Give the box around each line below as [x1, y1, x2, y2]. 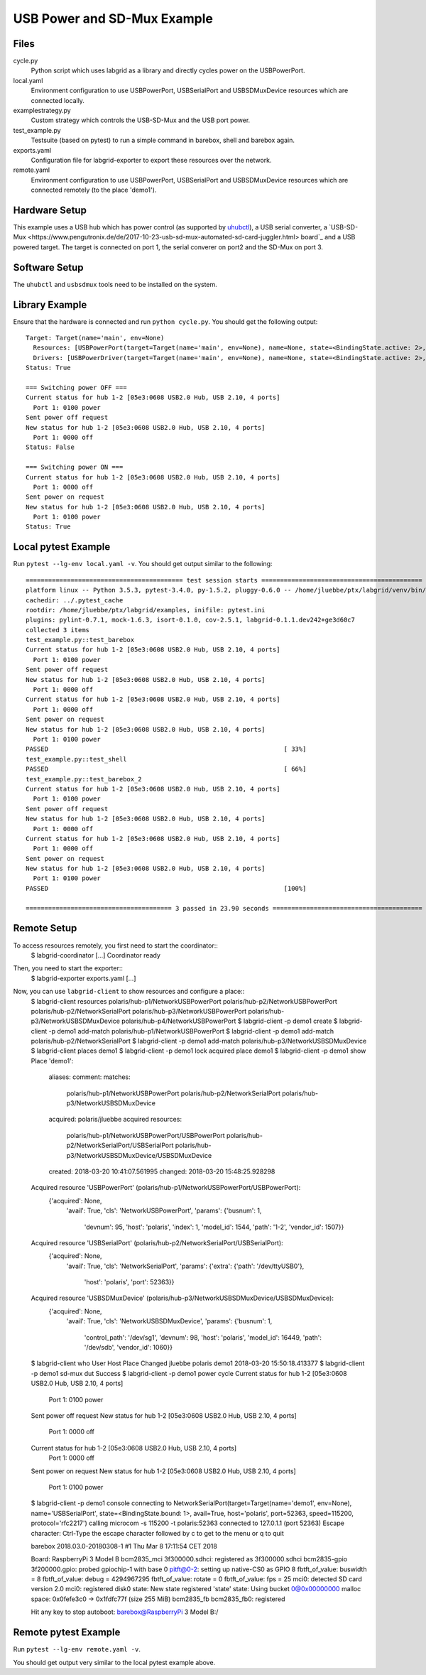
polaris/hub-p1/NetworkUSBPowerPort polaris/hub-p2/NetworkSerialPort [66, 1089, 280, 1097]
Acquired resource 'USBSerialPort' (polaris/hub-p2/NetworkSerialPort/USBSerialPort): [31, 1238, 283, 1247]
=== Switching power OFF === [26, 384, 127, 391]
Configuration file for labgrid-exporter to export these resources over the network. [31, 156, 273, 164]
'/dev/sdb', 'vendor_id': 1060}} [84, 1343, 173, 1352]
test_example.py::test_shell [26, 755, 127, 763]
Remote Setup [13, 922, 77, 934]
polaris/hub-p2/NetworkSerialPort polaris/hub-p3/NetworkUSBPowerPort [31, 1007, 247, 1015]
